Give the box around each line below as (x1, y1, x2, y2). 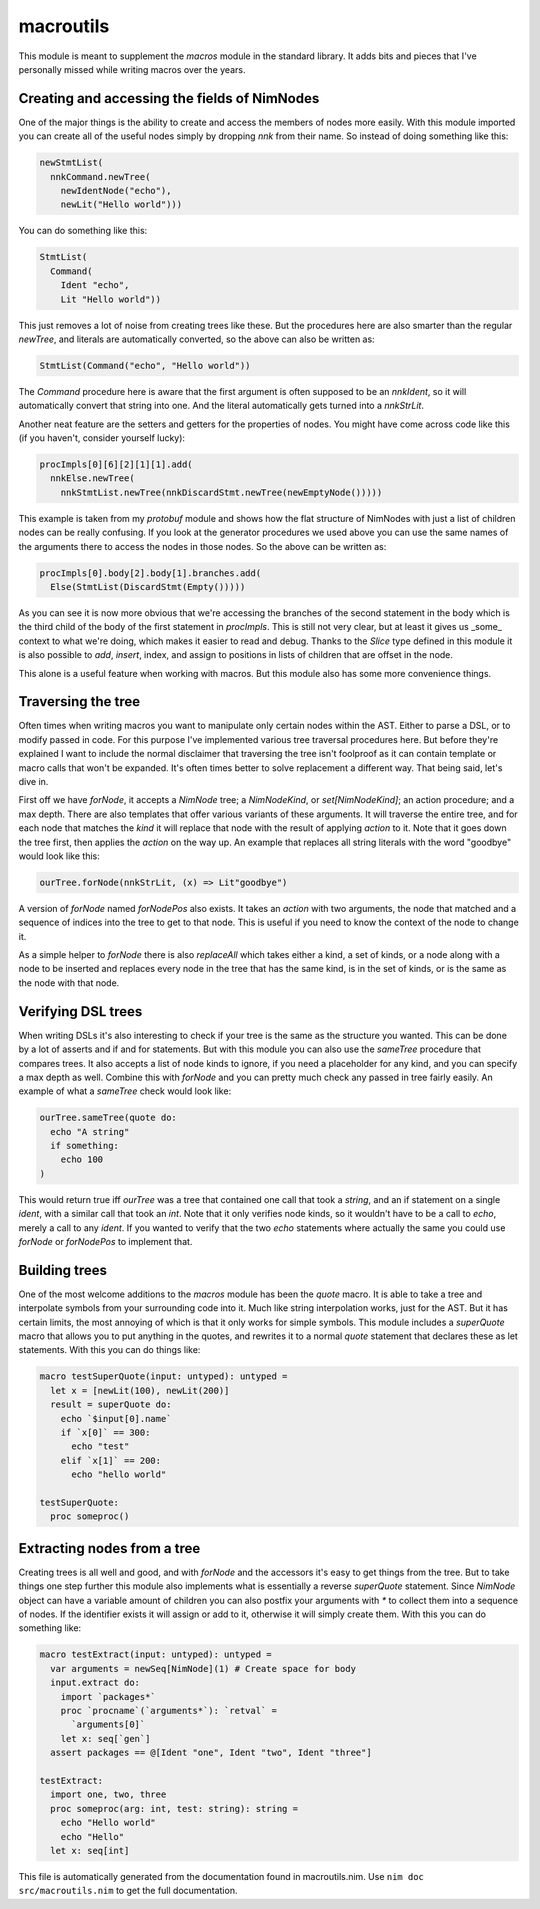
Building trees (18, 1261, 108, 1279)
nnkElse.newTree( (50, 473, 135, 484)
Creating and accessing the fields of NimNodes (18, 90, 320, 107)
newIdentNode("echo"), (60, 185, 172, 196)
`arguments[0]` (71, 1719, 146, 1730)
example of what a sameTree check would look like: (18, 1085, 232, 1097)
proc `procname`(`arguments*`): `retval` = (60, 1705, 277, 1716)
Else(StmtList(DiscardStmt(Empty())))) (50, 581, 246, 592)
